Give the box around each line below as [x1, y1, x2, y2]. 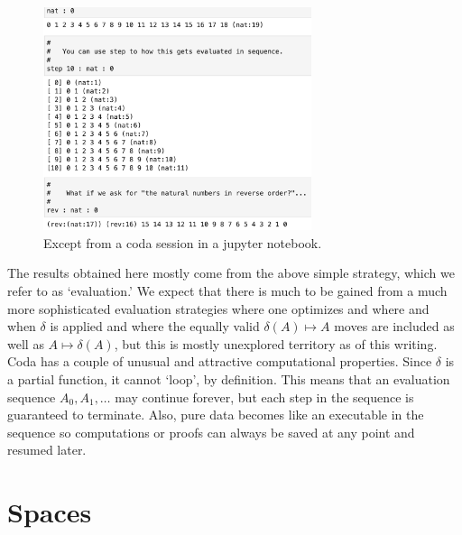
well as [7, 334, 44, 353]
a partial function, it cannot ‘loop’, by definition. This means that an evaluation [7, 369, 450, 388]
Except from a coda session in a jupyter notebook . [43, 233, 322, 252]
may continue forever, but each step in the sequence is [115, 387, 414, 406]
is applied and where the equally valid [50, 317, 260, 336]
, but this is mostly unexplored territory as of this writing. [114, 334, 438, 353]
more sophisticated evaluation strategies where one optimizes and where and [7, 299, 430, 318]
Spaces [7, 493, 92, 530]
